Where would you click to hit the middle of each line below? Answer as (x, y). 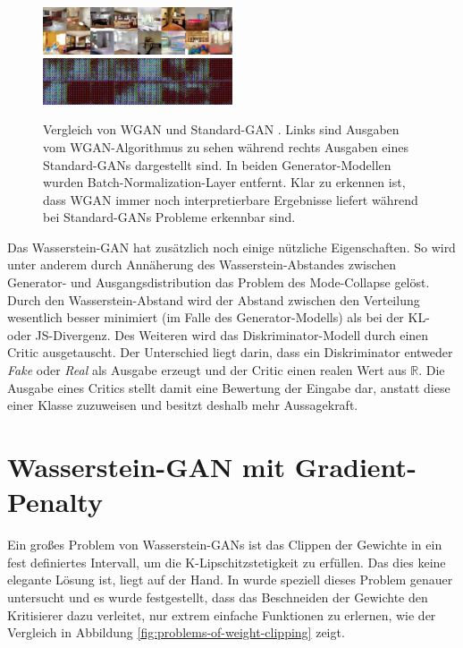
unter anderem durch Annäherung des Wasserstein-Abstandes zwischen (202, 264)
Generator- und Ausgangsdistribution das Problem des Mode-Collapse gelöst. (219, 282)
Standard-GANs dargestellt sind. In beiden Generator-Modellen (217, 164)
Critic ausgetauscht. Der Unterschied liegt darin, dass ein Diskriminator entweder (230, 352)
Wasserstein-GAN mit (147, 466)
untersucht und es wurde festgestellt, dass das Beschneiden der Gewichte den (218, 597)
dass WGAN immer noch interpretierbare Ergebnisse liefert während (231, 199)
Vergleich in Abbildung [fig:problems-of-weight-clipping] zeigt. (176, 632)
